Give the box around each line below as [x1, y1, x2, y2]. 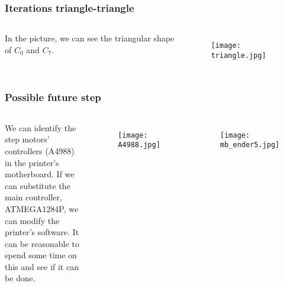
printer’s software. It [5, 226, 79, 238]
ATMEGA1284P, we [5, 202, 79, 214]
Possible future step [5, 90, 101, 105]
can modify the [5, 214, 60, 226]
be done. [5, 272, 36, 284]
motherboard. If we [5, 168, 75, 180]
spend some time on [5, 249, 77, 261]
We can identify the [5, 121, 76, 134]
